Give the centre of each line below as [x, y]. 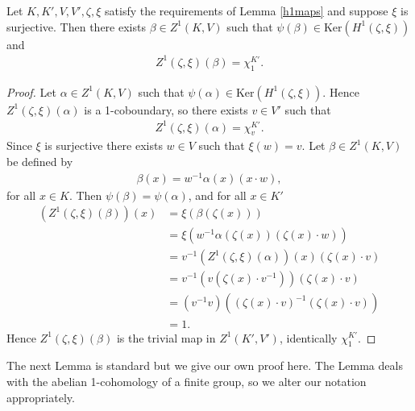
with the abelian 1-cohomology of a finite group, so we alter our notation [187, 381]
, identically [308, 337]
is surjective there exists [104, 145]
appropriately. [41, 397]
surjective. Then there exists [76, 26]
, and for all [217, 195]
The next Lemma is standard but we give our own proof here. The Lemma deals [205, 365]
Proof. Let [31, 91]
